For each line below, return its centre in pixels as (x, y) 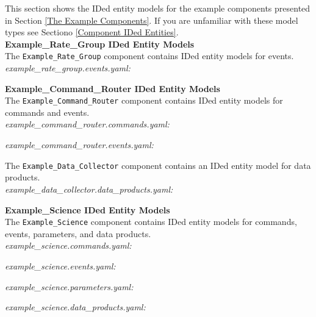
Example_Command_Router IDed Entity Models (113, 88)
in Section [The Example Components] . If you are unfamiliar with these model (152, 20)
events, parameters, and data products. (78, 233)
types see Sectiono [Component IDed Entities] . (92, 32)
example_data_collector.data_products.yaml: (89, 189)
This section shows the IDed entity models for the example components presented (158, 8)
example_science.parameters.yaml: (69, 286)
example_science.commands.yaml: (68, 245)
